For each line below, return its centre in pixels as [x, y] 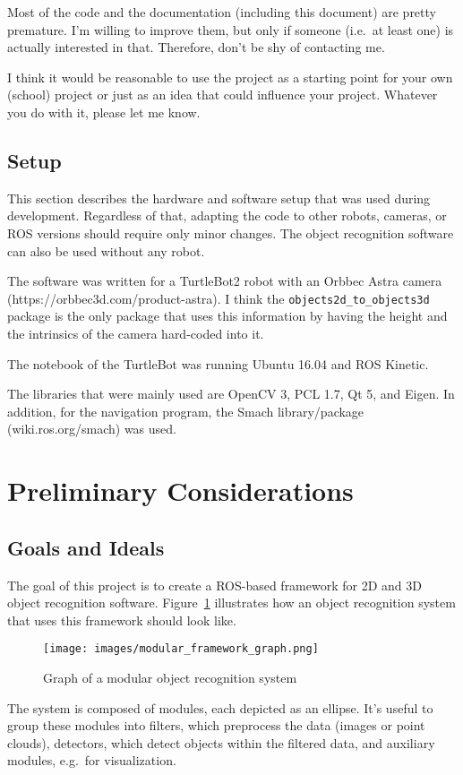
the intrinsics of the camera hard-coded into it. [136, 333]
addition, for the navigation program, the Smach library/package [186, 411]
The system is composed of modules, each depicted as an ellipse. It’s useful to [220, 707]
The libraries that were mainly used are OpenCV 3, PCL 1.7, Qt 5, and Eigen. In [231, 394]
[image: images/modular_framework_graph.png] [181, 649]
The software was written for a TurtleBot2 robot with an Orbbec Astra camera [225, 281]
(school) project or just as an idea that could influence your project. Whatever [223, 95]
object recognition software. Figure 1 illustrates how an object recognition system [231, 603]
